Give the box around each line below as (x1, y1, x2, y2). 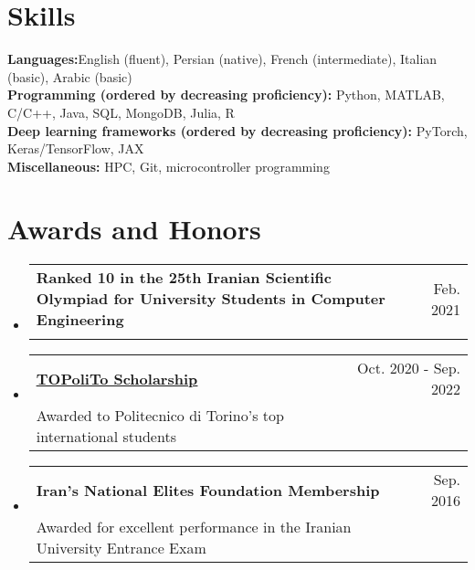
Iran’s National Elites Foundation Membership (36, 479, 380, 501)
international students (36, 426, 176, 448)
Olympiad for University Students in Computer (36, 288, 385, 310)
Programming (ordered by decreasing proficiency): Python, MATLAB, (7, 85, 445, 104)
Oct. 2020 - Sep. (357, 357, 460, 379)
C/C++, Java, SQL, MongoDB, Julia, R (7, 102, 235, 121)
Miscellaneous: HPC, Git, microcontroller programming (7, 156, 330, 175)
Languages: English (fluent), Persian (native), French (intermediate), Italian (7, 49, 438, 69)
